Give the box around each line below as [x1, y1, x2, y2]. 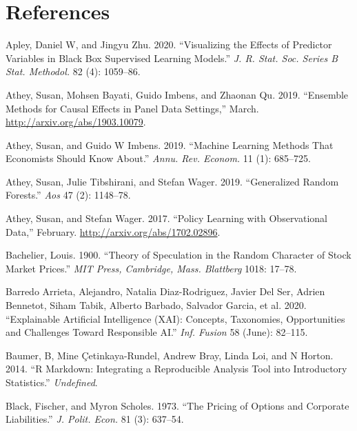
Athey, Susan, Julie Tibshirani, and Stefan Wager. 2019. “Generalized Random [6, 174, 339, 188]
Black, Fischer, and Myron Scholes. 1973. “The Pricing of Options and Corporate [6, 398, 349, 412]
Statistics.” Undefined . [6, 375, 98, 389]
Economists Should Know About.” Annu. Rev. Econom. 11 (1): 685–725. [6, 151, 311, 166]
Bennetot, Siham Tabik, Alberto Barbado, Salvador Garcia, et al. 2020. [6, 298, 307, 312]
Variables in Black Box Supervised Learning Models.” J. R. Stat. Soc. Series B [6, 50, 338, 65]
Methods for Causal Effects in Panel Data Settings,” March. [6, 101, 259, 115]
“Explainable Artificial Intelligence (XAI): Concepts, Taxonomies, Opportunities [6, 311, 345, 325]
